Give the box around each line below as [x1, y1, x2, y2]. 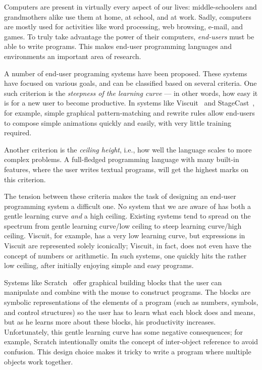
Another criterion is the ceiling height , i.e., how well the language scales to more [4, 144, 252, 154]
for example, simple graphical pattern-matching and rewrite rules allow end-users [4, 107, 255, 118]
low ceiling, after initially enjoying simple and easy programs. [4, 260, 194, 271]
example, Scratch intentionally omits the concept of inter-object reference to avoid [4, 336, 258, 347]
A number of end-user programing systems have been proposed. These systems [4, 68, 247, 78]
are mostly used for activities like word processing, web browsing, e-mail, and [4, 21, 243, 32]
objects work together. [4, 356, 73, 366]
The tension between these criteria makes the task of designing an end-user [4, 191, 236, 201]
